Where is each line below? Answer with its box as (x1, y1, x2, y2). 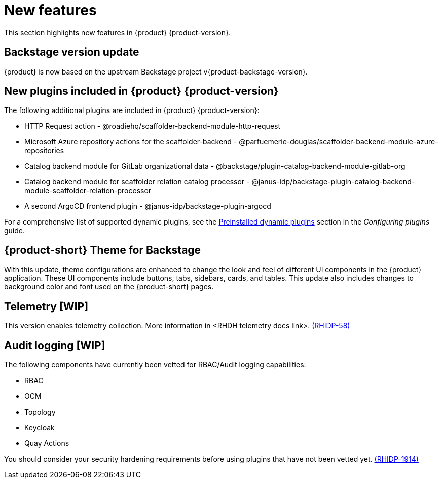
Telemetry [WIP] (4, 300, 89, 313)
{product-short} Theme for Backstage (4, 243, 201, 256)
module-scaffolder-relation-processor (24, 186, 152, 195)
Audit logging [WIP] (4, 339, 105, 352)
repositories (24, 146, 64, 155)
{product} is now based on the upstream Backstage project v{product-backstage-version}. (4, 67, 308, 76)
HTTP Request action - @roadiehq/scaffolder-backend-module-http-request (24, 122, 281, 131)
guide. (4, 226, 25, 235)
